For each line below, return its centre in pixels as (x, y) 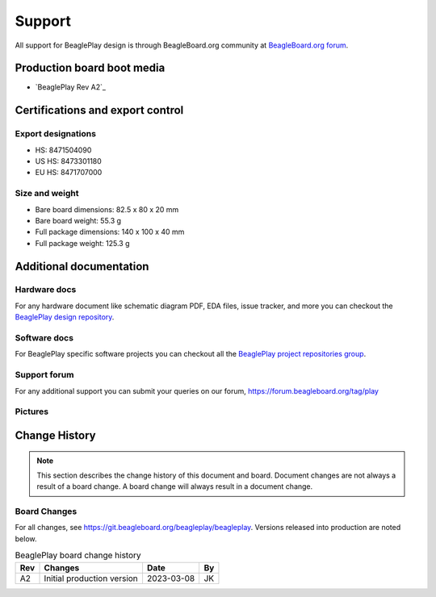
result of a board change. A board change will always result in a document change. (175, 486)
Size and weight (47, 194)
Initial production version (91, 578)
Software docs (44, 338)
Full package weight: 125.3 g (82, 243)
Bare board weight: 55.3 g (78, 220)
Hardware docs (46, 290)
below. (26, 539)
